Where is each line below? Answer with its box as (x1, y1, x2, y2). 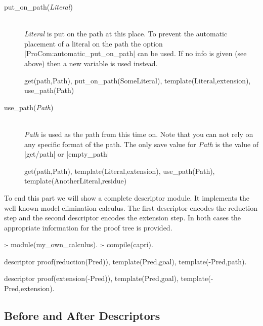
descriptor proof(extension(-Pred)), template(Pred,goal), (4, 273, 179, 284)
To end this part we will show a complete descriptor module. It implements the (4, 192, 249, 203)
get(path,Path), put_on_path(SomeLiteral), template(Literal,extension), (24, 75, 251, 85)
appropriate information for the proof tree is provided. (4, 222, 172, 232)
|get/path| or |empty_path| (24, 149, 109, 159)
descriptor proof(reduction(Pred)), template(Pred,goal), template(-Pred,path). (4, 256, 247, 266)
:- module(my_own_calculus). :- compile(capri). (4, 239, 153, 250)
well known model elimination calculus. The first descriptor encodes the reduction (4, 202, 257, 213)
